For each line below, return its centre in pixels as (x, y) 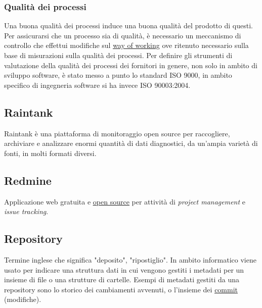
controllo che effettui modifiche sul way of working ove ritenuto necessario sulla (126, 45)
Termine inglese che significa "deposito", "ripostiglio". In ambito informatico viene (130, 259)
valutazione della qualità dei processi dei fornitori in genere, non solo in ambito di (131, 65)
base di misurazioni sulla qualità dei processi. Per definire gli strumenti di (118, 55)
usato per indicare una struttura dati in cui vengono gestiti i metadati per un (124, 269)
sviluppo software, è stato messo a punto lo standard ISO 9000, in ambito (118, 75)
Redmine (28, 180)
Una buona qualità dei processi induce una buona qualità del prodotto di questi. (128, 25)
